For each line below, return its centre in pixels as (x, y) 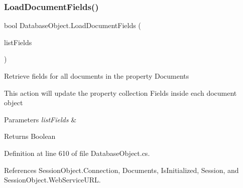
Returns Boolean (30, 136)
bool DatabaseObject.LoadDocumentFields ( (73, 25)
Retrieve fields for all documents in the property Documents (97, 76)
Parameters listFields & (40, 119)
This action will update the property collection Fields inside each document (120, 92)
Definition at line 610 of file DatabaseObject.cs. (77, 153)
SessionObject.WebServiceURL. (52, 180)
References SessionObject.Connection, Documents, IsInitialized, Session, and (122, 170)
